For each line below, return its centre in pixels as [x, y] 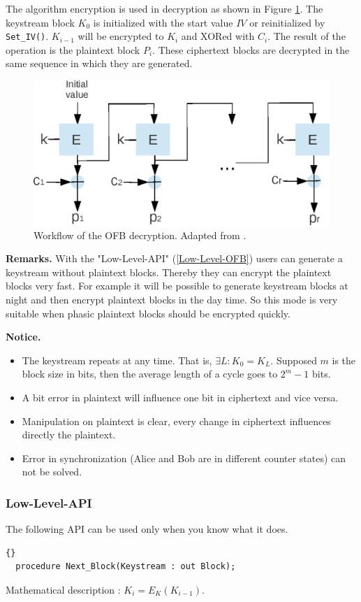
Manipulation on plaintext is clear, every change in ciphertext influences [176, 421]
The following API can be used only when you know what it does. [147, 529]
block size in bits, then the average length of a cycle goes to [150, 374]
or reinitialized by [287, 22]
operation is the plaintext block [73, 49]
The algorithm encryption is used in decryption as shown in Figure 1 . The [164, 8]
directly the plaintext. [69, 435]
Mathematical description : [63, 589]
